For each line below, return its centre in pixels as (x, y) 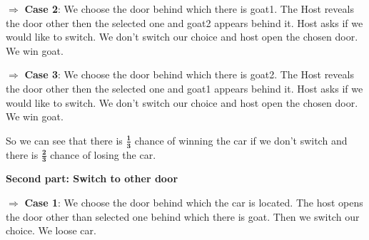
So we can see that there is (64, 140)
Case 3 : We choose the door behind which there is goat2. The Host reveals (189, 74)
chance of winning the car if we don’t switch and (241, 140)
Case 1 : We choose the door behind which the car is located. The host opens (194, 202)
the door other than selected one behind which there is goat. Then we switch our (183, 216)
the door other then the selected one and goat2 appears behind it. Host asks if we (184, 22)
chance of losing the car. (103, 154)
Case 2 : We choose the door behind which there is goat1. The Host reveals (189, 9)
